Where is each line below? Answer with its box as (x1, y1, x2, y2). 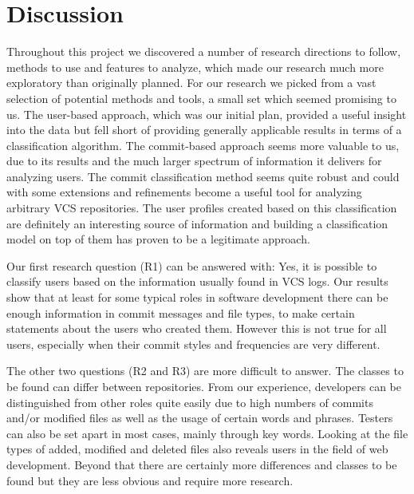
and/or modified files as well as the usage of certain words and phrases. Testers (6, 409, 393, 426)
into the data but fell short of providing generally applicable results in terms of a (6, 121, 402, 138)
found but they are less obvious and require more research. (6, 472, 294, 488)
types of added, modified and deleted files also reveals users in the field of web (6, 441, 388, 457)
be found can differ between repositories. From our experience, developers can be (6, 378, 401, 394)
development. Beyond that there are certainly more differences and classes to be (6, 456, 397, 472)
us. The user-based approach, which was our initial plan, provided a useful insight (6, 105, 407, 122)
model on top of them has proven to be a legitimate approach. (6, 231, 310, 247)
